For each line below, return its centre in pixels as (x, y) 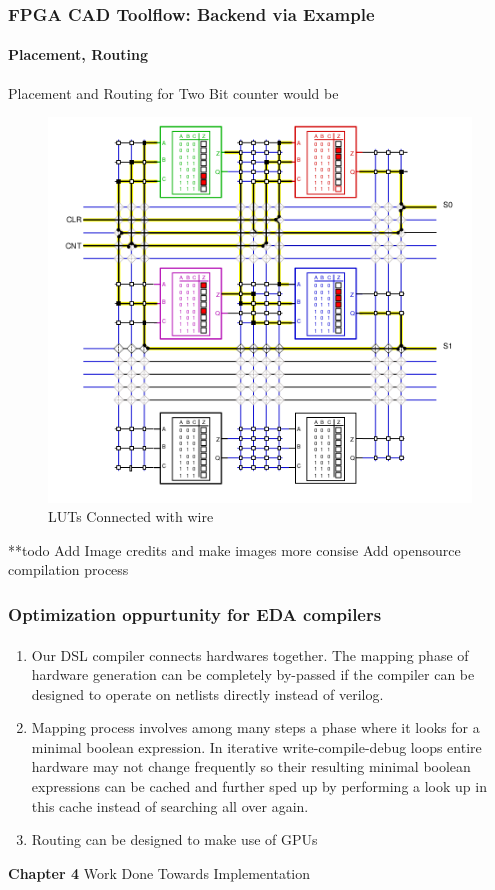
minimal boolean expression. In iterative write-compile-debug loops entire (256, 746)
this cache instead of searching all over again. (170, 805)
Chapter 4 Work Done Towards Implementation (159, 872)
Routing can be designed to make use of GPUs (174, 839)
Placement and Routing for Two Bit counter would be (173, 92)
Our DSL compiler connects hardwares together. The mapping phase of (250, 654)
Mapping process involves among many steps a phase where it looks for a (255, 727)
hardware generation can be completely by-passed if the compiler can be (253, 674)
